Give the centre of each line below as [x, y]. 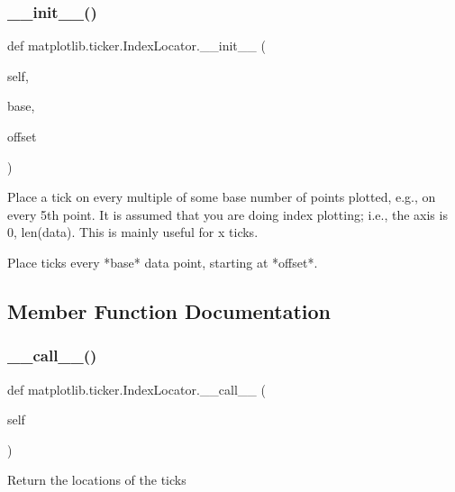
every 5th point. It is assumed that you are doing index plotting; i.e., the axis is [227, 214]
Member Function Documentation [169, 310]
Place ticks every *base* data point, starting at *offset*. [163, 262]
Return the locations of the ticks [97, 480]
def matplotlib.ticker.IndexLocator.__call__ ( [136, 389]
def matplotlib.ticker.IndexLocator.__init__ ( [136, 46]
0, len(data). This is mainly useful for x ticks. [133, 232]
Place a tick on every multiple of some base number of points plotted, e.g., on [222, 197]
